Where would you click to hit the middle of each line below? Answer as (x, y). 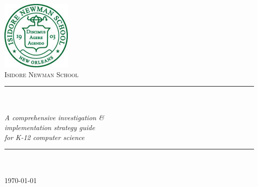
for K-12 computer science (45, 137)
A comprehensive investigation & (54, 117)
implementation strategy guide (50, 127)
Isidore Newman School (42, 74)
